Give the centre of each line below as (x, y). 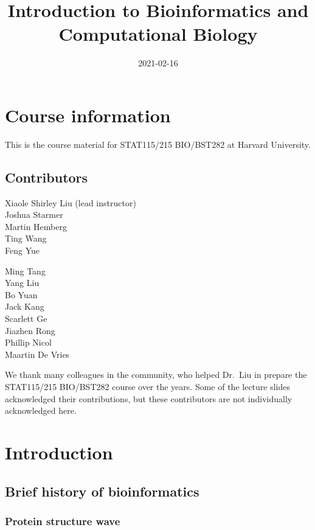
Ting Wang (26, 238)
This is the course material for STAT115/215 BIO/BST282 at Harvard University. (158, 144)
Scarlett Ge (26, 318)
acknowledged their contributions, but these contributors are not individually (149, 398)
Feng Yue (22, 250)
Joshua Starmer (34, 214)
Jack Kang (25, 306)
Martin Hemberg (36, 226)
